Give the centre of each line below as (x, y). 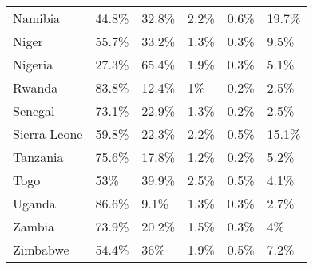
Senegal (34, 111)
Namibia (37, 18)
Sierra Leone (48, 134)
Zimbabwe (41, 249)
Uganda (34, 203)
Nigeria (33, 64)
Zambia (34, 226)
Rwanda (36, 87)
